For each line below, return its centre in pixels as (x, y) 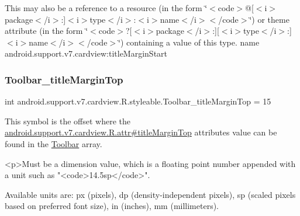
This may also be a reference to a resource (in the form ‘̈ (106, 8)
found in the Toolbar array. (54, 143)
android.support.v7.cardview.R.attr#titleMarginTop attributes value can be (141, 132)
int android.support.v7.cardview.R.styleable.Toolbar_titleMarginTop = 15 (138, 101)
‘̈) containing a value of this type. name (189, 42)
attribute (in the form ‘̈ (46, 31)
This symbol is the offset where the (68, 121)
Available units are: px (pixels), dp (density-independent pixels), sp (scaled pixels (150, 194)
